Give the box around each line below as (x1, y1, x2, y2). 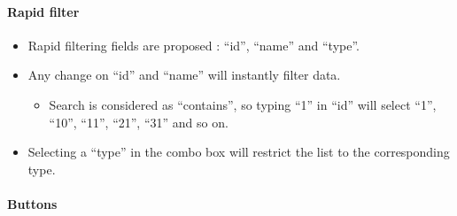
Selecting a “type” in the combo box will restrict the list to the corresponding (27, 143, 450, 161)
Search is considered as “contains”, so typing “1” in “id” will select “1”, (49, 95, 437, 113)
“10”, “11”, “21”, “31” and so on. (49, 112, 228, 131)
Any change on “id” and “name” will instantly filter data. (27, 66, 341, 84)
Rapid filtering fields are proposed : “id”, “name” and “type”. (27, 35, 360, 54)
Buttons (7, 194, 58, 212)
